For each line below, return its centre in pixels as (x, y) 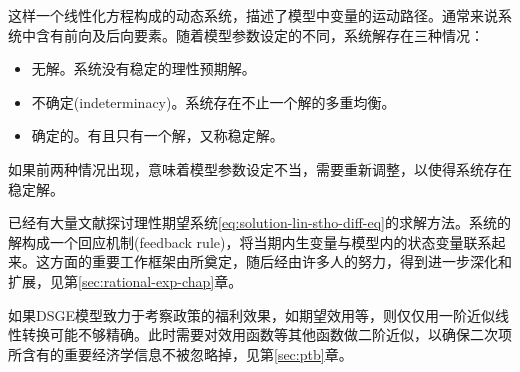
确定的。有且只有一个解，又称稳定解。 (157, 135)
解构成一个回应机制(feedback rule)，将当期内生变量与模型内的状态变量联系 (250, 241)
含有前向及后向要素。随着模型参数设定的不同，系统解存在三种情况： (259, 34)
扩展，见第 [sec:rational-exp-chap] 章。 (125, 280)
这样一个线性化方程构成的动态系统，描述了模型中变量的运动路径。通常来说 (253, 15)
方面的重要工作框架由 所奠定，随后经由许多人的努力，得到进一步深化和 (280, 261)
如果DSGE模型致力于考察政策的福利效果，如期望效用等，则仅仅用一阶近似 (252, 314)
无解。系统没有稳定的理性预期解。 (143, 68)
